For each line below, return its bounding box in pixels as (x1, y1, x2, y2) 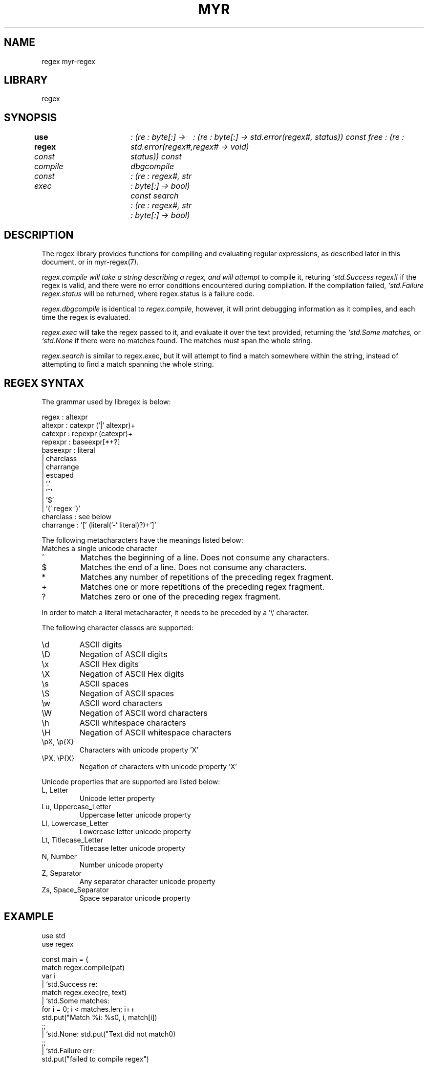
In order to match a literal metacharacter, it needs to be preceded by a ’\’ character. (42, 608, 309, 617)
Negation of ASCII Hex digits (79, 668, 184, 679)
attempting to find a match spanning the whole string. (42, 360, 214, 369)
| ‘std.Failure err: (42, 1046, 94, 1055)
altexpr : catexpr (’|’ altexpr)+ (42, 421, 135, 429)
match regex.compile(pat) (42, 963, 125, 972)
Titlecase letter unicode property (79, 843, 185, 852)
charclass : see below (42, 512, 111, 521)
